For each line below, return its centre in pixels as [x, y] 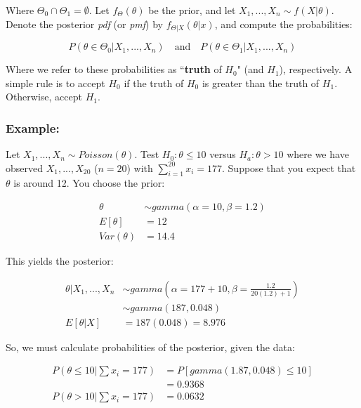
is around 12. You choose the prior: [89, 183]
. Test [147, 154]
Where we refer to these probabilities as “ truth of [114, 69]
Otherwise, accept [44, 97]
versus [223, 154]
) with [140, 167]
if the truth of [154, 83]
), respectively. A [316, 69]
